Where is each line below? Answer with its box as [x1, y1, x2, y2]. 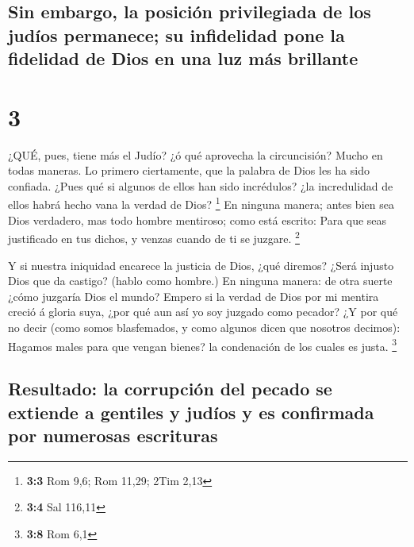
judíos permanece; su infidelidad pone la [8, 22, 345, 47]
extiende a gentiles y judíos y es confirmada [8, 399, 374, 424]
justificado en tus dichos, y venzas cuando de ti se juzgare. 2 [8, 228, 300, 246]
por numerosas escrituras [8, 422, 218, 447]
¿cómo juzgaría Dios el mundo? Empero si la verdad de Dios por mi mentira [8, 287, 379, 304]
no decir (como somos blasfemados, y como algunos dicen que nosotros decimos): [8, 318, 401, 335]
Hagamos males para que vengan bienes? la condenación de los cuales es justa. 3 [8, 335, 397, 354]
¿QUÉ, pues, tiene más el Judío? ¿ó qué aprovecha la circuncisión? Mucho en [8, 146, 383, 163]
